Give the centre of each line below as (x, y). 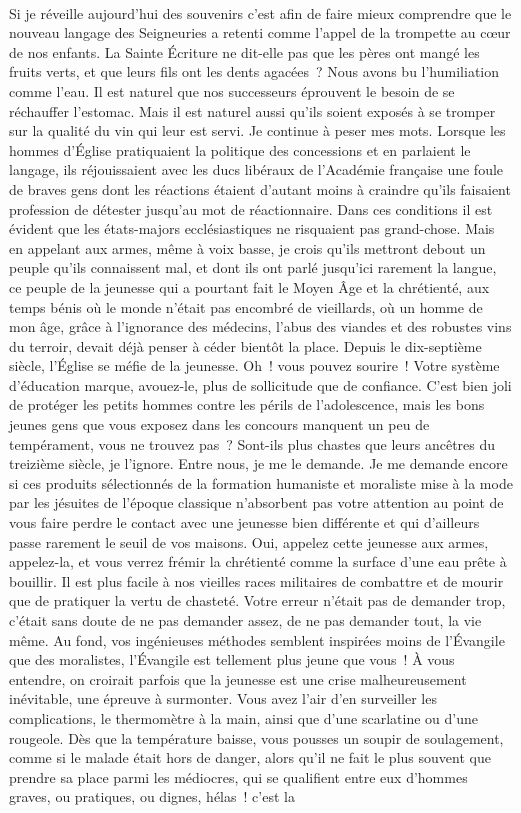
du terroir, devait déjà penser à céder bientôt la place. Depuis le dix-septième (245, 345)
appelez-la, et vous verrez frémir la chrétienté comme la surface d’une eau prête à (258, 561)
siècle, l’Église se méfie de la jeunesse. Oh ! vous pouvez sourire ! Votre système (254, 365)
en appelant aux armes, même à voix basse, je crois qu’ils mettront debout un (247, 247)
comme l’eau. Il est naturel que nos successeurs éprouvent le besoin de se (232, 90)
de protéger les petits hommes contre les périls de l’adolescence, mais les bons (247, 404)
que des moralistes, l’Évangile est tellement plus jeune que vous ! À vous (232, 659)
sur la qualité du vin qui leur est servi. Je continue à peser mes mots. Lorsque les (257, 130)
